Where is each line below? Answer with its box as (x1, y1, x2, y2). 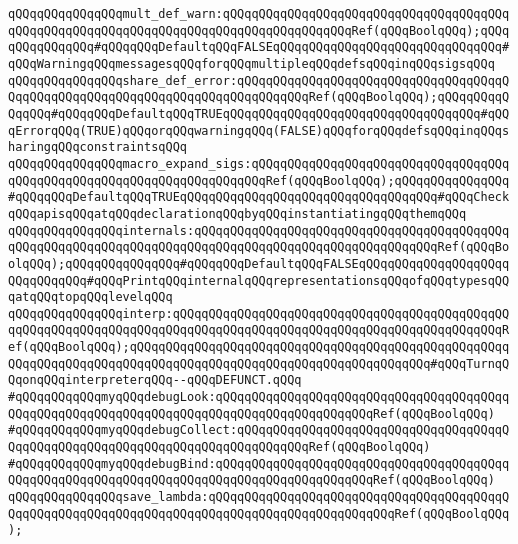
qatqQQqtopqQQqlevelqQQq (8, 290, 173, 305)
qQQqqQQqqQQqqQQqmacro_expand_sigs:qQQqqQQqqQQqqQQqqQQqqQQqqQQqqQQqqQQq (8, 156, 510, 171)
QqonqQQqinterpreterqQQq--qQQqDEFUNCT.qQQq (8, 373, 302, 388)
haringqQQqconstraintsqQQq (8, 140, 187, 155)
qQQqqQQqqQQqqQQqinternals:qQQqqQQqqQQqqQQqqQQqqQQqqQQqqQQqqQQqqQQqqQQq (8, 223, 510, 238)
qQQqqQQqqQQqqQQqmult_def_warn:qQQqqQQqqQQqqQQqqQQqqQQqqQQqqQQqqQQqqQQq (8, 7, 510, 21)
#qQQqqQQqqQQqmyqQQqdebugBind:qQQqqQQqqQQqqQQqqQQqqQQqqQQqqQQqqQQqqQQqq (8, 456, 510, 471)
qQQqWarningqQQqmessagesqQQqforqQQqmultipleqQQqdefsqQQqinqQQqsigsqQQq (8, 56, 495, 71)
